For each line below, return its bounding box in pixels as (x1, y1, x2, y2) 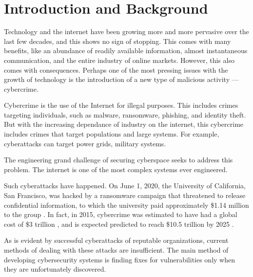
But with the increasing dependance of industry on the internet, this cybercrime (4, 119, 244, 129)
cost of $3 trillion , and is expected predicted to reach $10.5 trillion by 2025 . (4, 218, 234, 229)
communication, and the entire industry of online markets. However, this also (4, 55, 234, 65)
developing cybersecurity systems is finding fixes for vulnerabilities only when (4, 254, 235, 264)
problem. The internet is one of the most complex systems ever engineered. (4, 164, 228, 174)
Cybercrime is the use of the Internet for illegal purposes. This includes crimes (4, 100, 238, 110)
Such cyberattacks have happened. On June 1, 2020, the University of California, (4, 180, 246, 191)
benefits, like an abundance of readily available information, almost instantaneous (4, 45, 248, 56)
